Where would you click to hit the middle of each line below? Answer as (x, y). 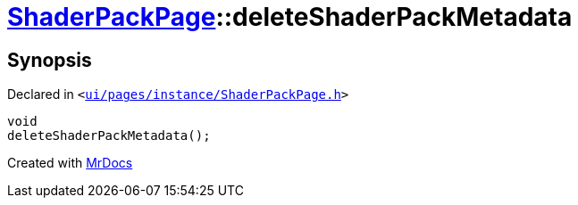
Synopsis (50, 60)
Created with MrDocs (70, 163)
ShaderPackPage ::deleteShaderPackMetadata (290, 17)
